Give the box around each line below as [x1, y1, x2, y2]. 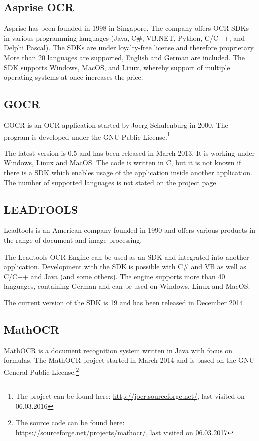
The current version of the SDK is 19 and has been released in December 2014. [4, 297, 245, 307]
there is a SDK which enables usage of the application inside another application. [4, 167, 252, 177]
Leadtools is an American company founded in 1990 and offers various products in [4, 225, 255, 235]
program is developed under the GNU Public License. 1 [4, 130, 170, 142]
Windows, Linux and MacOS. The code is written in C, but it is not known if [4, 157, 241, 168]
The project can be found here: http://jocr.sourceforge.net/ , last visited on [15, 391, 245, 401]
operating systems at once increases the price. [4, 72, 143, 82]
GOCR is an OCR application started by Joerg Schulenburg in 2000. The [4, 119, 228, 130]
